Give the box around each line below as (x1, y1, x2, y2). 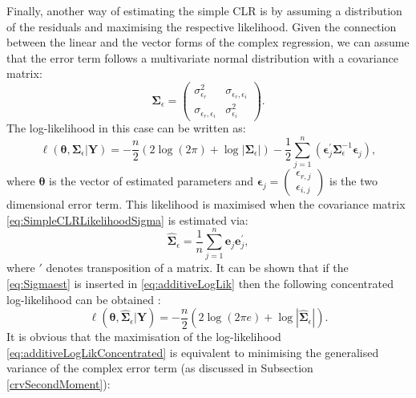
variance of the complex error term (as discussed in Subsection (6, 359, 313, 376)
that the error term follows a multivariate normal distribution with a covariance (6, 49, 398, 66)
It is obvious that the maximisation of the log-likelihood (6, 328, 281, 345)
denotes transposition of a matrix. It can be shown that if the (46, 259, 349, 276)
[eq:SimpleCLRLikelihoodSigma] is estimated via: (6, 211, 248, 228)
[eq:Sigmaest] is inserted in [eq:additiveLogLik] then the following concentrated (6, 275, 394, 292)
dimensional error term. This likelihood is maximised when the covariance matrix (6, 196, 406, 213)
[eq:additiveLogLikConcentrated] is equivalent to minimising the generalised (6, 343, 379, 360)
